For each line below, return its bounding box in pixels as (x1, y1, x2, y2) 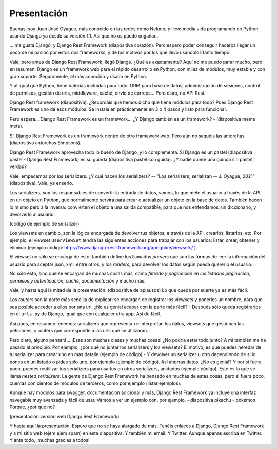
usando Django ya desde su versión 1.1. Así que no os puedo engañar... (9, 32, 160, 39)
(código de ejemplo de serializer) (9, 220, 80, 227)
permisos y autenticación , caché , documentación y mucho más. (9, 277, 146, 284)
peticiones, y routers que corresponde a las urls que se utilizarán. (9, 328, 148, 333)
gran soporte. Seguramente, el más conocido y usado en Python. (9, 73, 147, 79)
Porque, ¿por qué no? (9, 404, 55, 410)
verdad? (9, 163, 27, 170)
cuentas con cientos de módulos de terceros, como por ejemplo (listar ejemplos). (9, 380, 182, 386)
